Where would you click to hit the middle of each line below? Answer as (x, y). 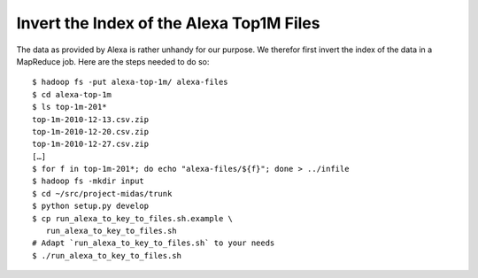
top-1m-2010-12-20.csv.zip (91, 131)
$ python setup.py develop (91, 206)
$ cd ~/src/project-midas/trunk (102, 193)
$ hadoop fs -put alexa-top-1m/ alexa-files (131, 82)
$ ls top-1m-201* (69, 107)
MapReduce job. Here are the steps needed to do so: (113, 61)
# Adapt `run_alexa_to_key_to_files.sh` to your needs (154, 243)
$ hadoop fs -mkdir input (89, 181)
